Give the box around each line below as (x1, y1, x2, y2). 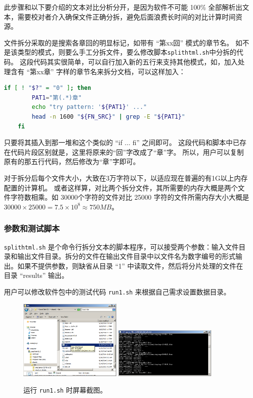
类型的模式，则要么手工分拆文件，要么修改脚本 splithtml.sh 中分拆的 (17, 47, 236, 57)
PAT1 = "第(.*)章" (32, 94, 82, 101)
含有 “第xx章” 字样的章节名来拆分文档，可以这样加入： (10, 66, 186, 76)
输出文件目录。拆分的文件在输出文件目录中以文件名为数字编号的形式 (17, 251, 235, 261)
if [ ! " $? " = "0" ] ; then (4, 84, 91, 92)
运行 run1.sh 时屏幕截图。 (23, 384, 107, 395)
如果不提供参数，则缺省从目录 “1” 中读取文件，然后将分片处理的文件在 (17, 260, 243, 271)
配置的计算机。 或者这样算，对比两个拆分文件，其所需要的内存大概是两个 (4, 182, 238, 192)
